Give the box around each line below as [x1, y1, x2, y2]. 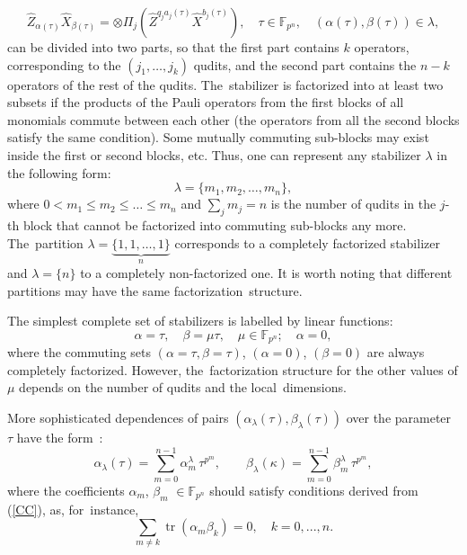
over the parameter [346, 408, 452, 426]
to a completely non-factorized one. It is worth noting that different [80, 263, 453, 282]
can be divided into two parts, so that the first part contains [7, 38, 339, 56]
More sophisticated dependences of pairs [7, 408, 229, 426]
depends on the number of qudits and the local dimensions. [19, 378, 347, 397]
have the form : [16, 428, 103, 446]
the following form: [7, 163, 111, 182]
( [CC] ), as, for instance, [7, 499, 139, 518]
